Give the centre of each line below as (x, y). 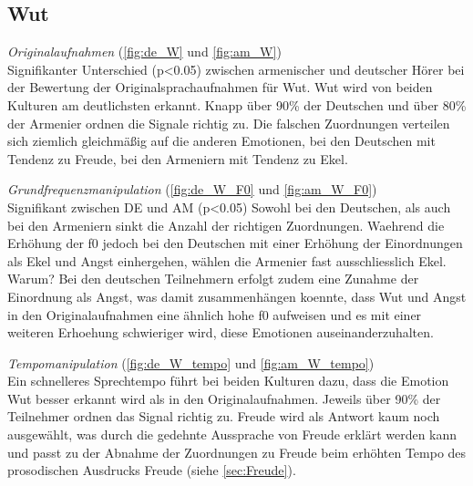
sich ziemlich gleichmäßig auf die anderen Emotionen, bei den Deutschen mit (221, 141)
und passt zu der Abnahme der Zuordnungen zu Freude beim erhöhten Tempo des (237, 452)
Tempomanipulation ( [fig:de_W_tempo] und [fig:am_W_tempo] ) (191, 362)
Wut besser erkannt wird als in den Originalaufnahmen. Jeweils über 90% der (224, 398)
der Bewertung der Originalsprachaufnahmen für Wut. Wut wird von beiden (220, 87)
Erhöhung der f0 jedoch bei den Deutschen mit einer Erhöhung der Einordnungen (235, 243)
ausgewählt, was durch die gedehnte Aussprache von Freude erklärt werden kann (232, 434)
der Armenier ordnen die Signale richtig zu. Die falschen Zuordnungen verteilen (229, 123)
